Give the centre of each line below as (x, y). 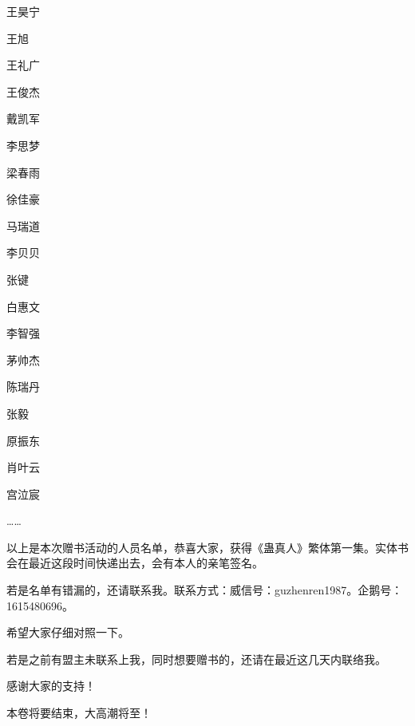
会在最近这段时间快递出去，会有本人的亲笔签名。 (135, 563)
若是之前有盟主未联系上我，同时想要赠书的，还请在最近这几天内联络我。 (196, 659)
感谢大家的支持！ (51, 686)
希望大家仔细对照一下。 (68, 632)
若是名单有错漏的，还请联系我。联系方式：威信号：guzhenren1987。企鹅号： (205, 590)
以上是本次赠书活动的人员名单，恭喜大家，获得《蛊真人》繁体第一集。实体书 (207, 547)
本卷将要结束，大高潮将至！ (79, 713)
